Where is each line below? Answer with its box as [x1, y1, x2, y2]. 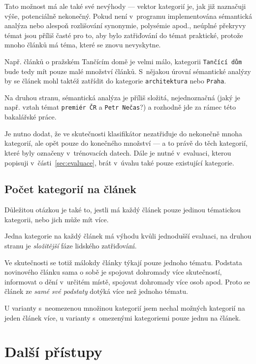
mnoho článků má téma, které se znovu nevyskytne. [4, 40, 161, 50]
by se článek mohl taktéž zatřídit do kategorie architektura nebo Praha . [4, 76, 226, 86]
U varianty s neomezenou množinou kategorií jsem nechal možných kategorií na [4, 303, 245, 313]
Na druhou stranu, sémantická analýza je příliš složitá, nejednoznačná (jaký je [4, 92, 240, 102]
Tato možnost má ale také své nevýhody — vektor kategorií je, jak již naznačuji [4, 1, 246, 11]
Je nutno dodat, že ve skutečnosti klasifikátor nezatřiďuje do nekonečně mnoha [4, 128, 242, 138]
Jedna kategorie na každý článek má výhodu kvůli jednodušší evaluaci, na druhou [4, 231, 252, 241]
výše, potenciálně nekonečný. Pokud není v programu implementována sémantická [4, 10, 252, 21]
